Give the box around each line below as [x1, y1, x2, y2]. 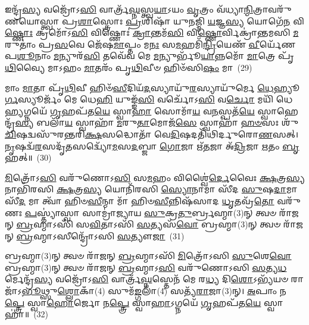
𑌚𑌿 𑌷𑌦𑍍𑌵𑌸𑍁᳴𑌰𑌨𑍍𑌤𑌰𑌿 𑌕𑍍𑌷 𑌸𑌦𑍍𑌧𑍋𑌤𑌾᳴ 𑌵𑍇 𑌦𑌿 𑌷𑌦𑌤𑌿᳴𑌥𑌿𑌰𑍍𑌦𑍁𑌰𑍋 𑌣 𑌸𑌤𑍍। [5, 127, 299, 140]
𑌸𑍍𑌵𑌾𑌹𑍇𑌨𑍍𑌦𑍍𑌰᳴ [257, 104, 298, 117]
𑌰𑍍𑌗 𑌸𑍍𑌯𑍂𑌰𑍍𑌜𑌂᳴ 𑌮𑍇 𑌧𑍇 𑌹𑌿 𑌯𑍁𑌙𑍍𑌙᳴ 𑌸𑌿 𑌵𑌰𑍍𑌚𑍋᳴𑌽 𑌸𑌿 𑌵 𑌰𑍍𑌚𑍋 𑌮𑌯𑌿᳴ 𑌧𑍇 [5, 93, 293, 105]
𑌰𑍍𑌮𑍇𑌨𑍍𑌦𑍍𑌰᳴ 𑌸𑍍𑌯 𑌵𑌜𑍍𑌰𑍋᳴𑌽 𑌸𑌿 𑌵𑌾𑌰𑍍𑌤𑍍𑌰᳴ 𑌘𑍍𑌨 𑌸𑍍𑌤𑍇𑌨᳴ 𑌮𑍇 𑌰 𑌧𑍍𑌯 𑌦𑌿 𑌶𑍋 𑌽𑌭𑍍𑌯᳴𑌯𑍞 [5, 273, 288, 285]
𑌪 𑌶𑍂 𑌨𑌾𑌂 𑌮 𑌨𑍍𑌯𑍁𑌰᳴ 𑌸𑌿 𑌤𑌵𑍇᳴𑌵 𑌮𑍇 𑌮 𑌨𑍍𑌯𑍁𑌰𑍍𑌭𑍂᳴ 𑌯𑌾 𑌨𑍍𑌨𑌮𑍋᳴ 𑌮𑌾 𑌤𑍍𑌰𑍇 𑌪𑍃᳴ [5, 49, 294, 62]
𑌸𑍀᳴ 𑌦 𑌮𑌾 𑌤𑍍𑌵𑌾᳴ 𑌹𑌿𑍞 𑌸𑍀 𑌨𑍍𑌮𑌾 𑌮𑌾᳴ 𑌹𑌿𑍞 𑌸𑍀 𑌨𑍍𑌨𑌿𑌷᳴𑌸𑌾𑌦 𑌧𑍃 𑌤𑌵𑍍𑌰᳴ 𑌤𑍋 [5, 194, 274, 207]
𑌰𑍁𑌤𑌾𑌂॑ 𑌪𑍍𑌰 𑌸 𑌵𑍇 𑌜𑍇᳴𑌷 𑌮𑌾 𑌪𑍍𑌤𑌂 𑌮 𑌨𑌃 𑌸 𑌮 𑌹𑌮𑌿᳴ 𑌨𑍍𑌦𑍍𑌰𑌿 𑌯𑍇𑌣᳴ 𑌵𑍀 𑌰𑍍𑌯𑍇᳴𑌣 [5, 37, 295, 50]
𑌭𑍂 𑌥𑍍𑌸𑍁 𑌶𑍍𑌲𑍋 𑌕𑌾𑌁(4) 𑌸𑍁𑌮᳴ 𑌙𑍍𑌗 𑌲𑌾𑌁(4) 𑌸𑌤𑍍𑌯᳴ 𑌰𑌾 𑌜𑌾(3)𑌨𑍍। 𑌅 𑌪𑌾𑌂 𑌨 [21, 285, 286, 297]
